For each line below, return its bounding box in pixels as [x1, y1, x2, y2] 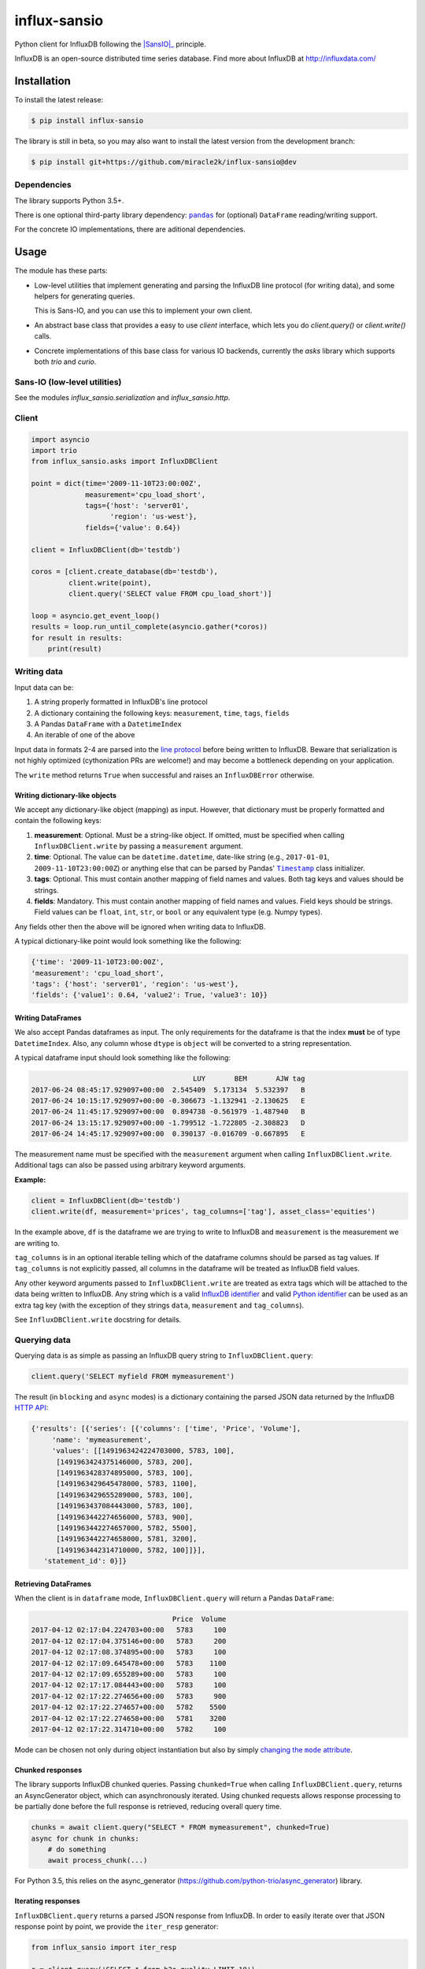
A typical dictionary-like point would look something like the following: [14, 936, 242, 946]
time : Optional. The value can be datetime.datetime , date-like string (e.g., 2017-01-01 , [34, 852, 330, 862]
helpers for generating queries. [34, 291, 135, 301]
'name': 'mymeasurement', [51, 1435, 153, 1444]
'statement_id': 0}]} [43, 1556, 128, 1566]
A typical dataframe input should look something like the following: [14, 1053, 231, 1062]
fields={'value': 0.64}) [85, 523, 181, 532]
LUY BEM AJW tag [193, 1074, 305, 1083]
